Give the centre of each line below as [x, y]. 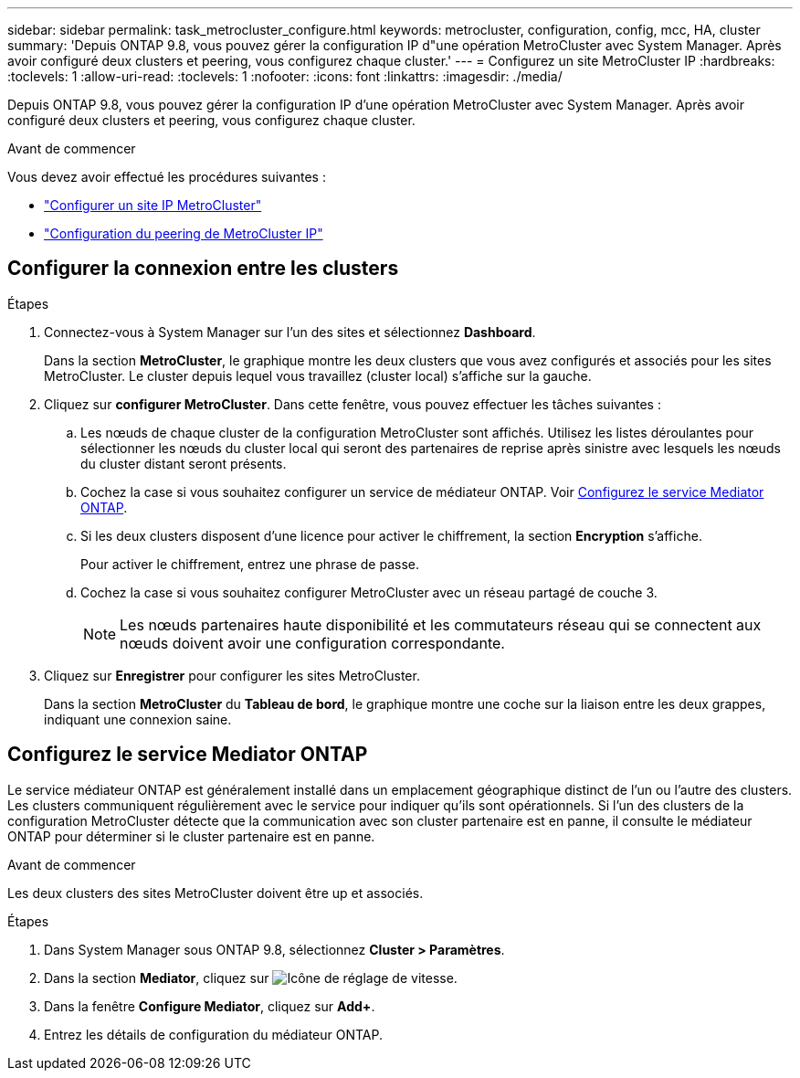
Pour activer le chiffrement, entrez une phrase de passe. [250, 564]
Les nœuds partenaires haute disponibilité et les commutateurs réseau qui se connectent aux [441, 624]
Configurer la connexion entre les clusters [203, 269]
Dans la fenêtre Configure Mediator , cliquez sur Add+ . [210, 1006]
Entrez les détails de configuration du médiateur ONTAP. [214, 1034]
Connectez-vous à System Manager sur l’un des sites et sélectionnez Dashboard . [290, 332]
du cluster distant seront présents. [184, 463]
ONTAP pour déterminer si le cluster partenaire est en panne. [191, 836]
